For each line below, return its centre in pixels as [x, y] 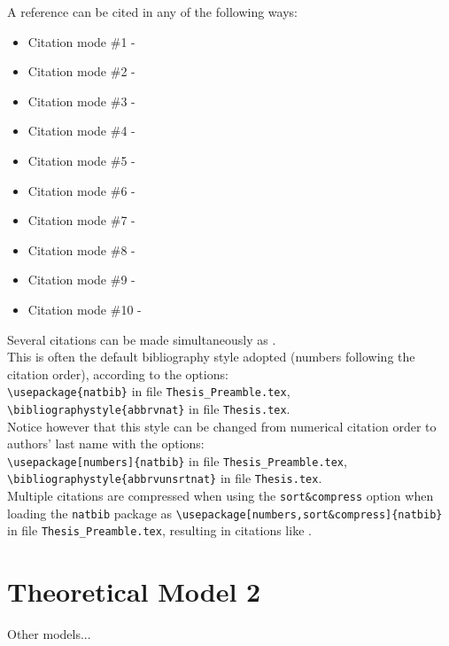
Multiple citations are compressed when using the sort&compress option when [221, 496]
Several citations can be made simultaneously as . [142, 339]
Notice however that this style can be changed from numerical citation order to [222, 426]
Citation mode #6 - [81, 190]
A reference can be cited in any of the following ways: [152, 12]
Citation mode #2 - [81, 71]
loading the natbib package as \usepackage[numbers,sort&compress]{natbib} [225, 513]
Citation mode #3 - [81, 101]
